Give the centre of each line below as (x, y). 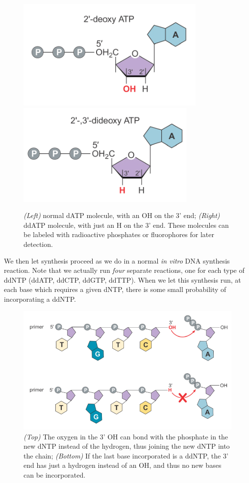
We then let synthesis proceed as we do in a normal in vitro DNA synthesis (117, 260)
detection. (38, 244)
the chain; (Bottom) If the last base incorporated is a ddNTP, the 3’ (126, 455)
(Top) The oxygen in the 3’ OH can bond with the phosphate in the (126, 436)
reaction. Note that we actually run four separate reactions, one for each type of (124, 270)
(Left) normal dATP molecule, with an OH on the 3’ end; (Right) (122, 215)
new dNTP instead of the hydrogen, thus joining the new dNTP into (127, 446)
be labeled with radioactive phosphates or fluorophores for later (119, 234)
